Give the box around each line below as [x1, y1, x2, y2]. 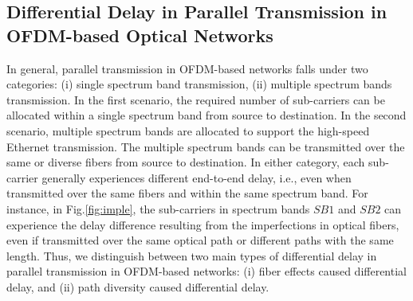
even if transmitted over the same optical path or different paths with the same [6, 232, 394, 248]
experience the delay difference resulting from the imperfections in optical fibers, [6, 216, 399, 233]
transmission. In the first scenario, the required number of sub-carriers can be [6, 91, 385, 107]
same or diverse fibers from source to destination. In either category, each [6, 154, 365, 170]
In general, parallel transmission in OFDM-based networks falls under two [6, 60, 368, 76]
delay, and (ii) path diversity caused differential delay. [6, 278, 269, 295]
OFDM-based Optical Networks [6, 22, 273, 47]
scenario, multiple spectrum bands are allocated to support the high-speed [6, 122, 370, 139]
